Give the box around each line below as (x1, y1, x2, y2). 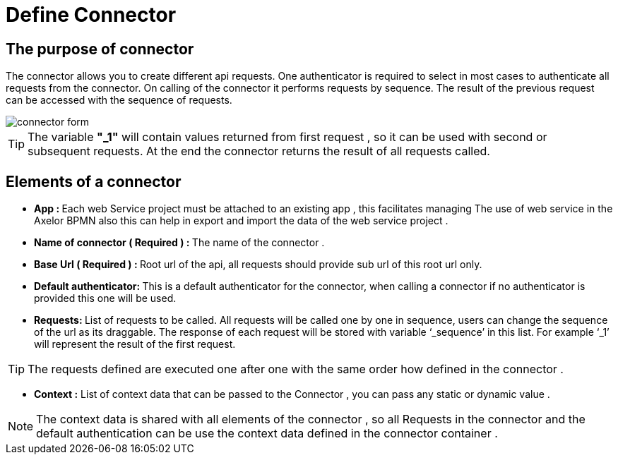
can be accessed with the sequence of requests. (6, 94, 232, 107)
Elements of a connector (6, 172, 182, 190)
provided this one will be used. (34, 292, 177, 305)
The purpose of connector (6, 40, 194, 58)
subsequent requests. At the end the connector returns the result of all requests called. (28, 144, 490, 159)
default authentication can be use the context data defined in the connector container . (36, 426, 498, 441)
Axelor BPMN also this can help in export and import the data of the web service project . (34, 214, 448, 227)
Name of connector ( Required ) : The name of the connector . (34, 236, 325, 249)
